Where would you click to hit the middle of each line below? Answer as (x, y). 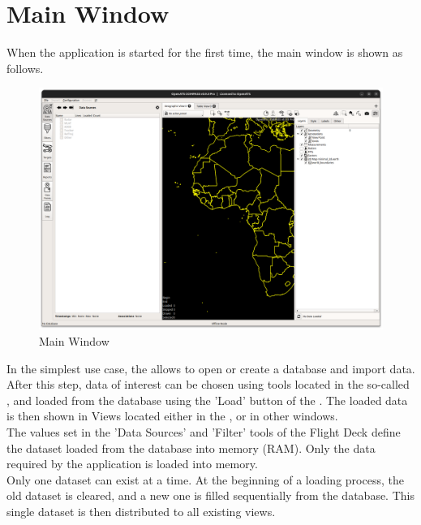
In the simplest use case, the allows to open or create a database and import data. (211, 368)
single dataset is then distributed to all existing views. (141, 511)
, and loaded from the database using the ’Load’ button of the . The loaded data (207, 400)
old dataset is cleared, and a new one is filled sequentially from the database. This (210, 495)
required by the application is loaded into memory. (132, 464)
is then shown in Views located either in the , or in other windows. (172, 416)
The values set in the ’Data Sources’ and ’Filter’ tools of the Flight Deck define (204, 432)
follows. (25, 68)
